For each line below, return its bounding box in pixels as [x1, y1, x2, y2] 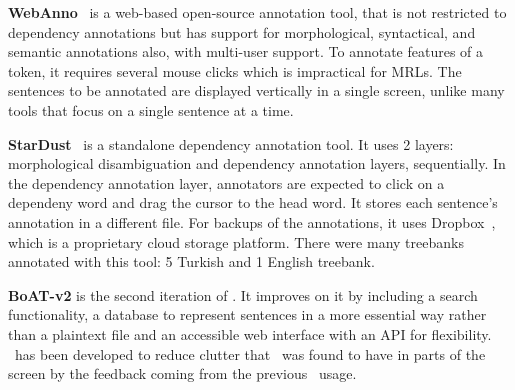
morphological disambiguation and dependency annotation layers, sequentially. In [8, 153, 506, 174]
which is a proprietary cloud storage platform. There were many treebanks [8, 231, 464, 252]
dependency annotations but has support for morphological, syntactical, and [8, 21, 476, 42]
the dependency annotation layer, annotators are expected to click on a [8, 172, 445, 193]
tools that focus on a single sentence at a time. [8, 99, 294, 120]
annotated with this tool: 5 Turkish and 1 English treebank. [8, 251, 375, 272]
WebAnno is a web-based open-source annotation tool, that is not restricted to [8, 2, 507, 22]
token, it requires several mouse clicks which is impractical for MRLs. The [8, 60, 462, 81]
